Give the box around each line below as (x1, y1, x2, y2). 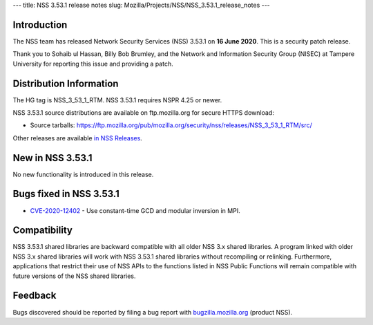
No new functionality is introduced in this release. (12, 170, 154, 178)
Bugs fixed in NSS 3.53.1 (12, 188, 120, 200)
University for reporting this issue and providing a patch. (12, 59, 173, 68)
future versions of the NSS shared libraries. (12, 272, 136, 280)
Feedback (12, 290, 57, 301)
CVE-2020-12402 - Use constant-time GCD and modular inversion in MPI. (30, 206, 241, 214)
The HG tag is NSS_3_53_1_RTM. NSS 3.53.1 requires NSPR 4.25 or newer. (12, 95, 222, 104)
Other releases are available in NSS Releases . (12, 133, 143, 142)
